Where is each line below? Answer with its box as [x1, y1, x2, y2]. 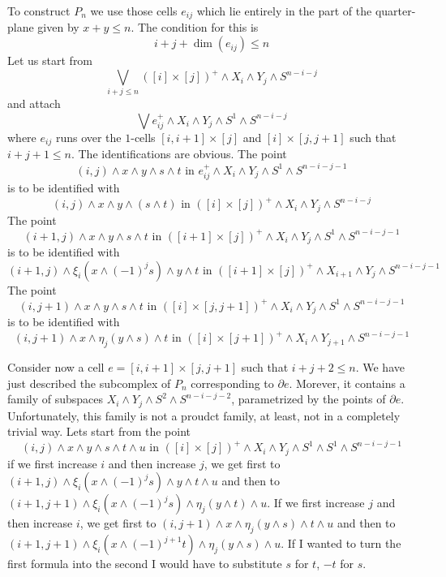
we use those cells [90, 2, 178, 19]
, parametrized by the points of [231, 390, 386, 407]
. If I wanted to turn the [281, 535, 401, 552]
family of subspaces [7, 390, 104, 407]
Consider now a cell [7, 359, 105, 376]
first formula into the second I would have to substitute [7, 555, 282, 572]
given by [37, 19, 79, 36]
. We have [355, 359, 405, 376]
